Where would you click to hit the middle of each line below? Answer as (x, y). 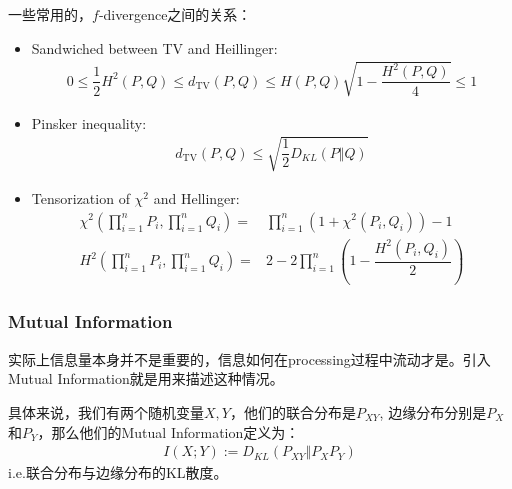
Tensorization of (80, 197)
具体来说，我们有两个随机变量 (106, 411)
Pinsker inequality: (89, 122)
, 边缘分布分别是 (433, 411)
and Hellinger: (196, 197)
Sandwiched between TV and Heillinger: (154, 47)
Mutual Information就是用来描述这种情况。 (146, 378)
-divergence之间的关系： (175, 14)
